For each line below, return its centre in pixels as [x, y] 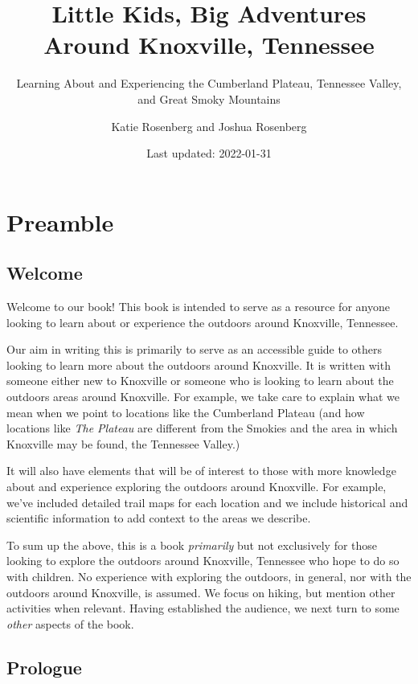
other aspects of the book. [70, 623]
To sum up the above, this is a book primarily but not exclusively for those [192, 545]
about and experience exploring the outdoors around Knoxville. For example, [197, 487]
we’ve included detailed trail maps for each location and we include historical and [207, 502]
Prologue [44, 667]
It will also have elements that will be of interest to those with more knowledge [201, 471]
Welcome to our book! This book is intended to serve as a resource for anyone [198, 307]
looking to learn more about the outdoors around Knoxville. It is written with [199, 365]
